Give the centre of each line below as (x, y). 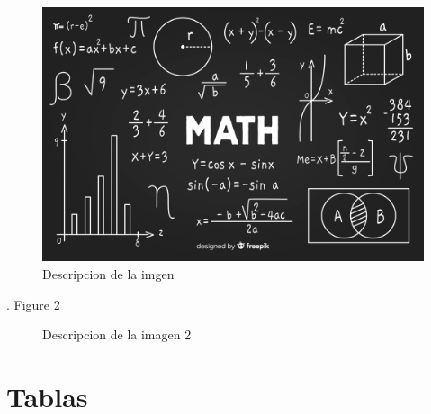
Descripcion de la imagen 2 (117, 334)
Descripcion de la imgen (108, 273)
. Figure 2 (33, 304)
